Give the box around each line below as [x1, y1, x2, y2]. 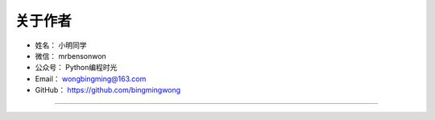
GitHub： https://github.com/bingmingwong [35, 85, 181, 95]
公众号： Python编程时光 [35, 63, 118, 72]
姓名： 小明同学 [35, 40, 87, 50]
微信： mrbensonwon [35, 51, 106, 60]
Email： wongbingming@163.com [35, 73, 147, 84]
